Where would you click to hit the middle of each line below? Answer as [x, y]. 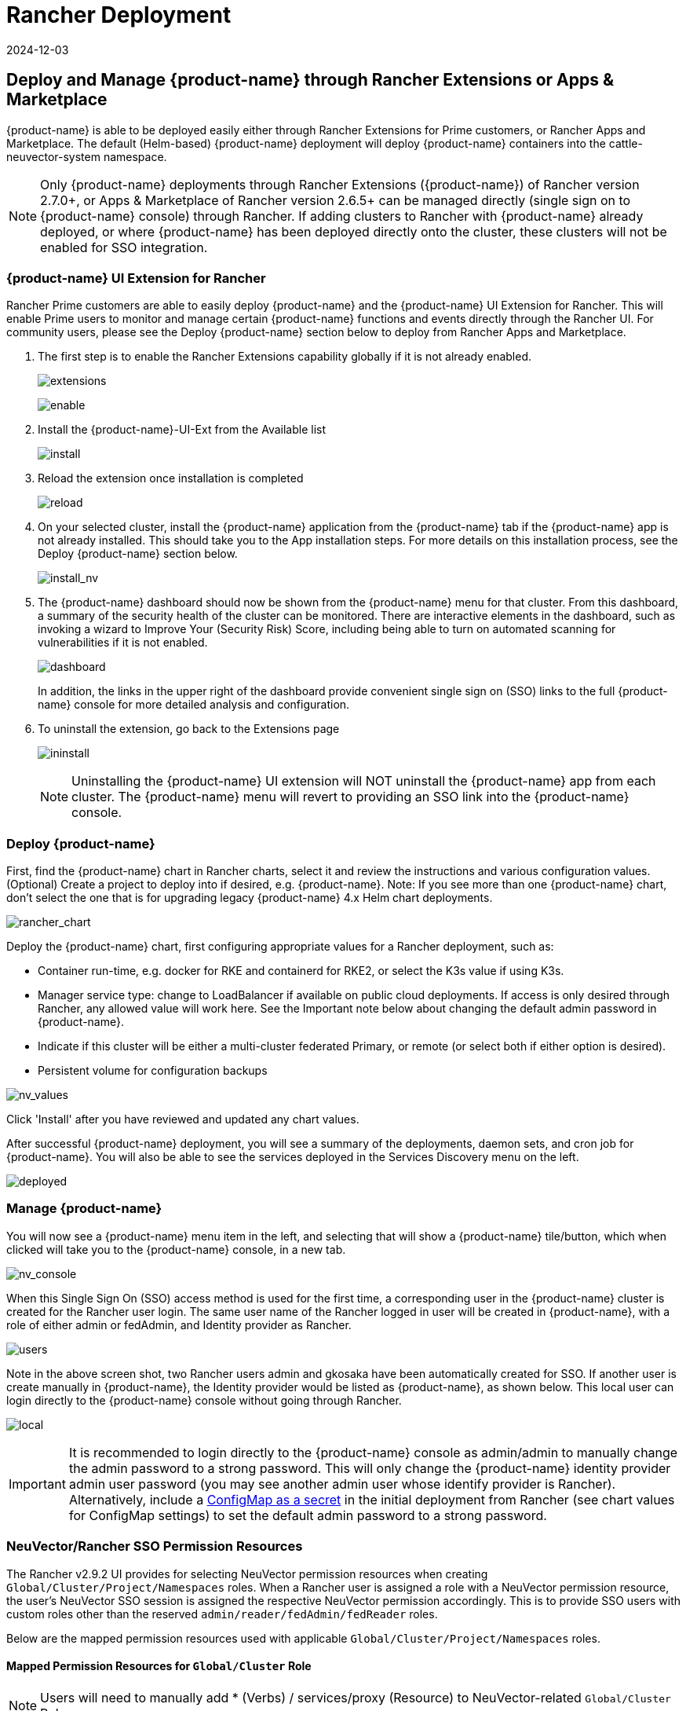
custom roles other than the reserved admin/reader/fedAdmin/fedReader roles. [222, 1614]
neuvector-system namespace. [87, 156]
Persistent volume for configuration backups [153, 1071]
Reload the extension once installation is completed [171, 478]
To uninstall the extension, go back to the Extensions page [189, 729]
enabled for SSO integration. [124, 247]
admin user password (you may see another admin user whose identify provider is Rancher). [342, 1484]
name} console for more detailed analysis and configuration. [194, 705]
